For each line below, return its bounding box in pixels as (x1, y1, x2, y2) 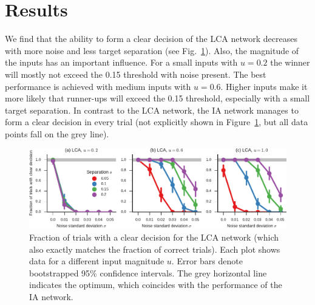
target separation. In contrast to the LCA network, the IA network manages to (5, 103, 299, 116)
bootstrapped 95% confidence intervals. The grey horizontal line (29, 266, 267, 279)
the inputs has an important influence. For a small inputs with (5, 56, 238, 69)
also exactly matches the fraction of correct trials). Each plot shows (29, 242, 280, 255)
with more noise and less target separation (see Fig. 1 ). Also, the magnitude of (5, 44, 299, 57)
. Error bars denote (171, 255, 243, 267)
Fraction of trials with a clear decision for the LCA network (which (29, 231, 279, 244)
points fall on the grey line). (5, 127, 109, 140)
